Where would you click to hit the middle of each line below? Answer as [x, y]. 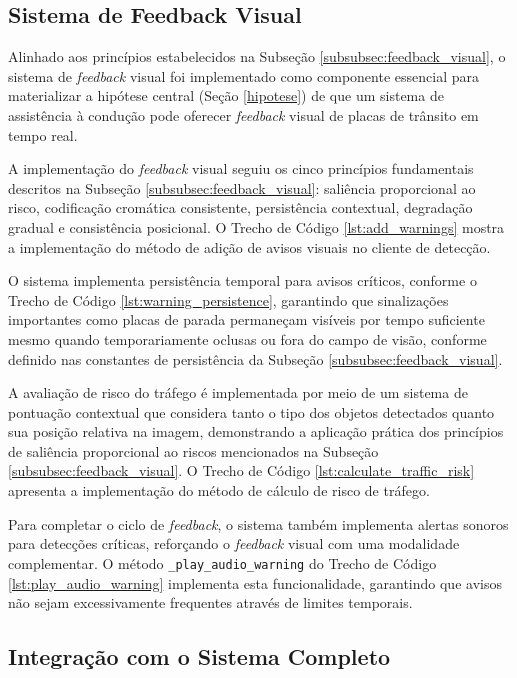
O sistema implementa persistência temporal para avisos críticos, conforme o [242, 280]
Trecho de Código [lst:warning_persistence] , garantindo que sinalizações [228, 299]
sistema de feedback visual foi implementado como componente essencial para [243, 75]
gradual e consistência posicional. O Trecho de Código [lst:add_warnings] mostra [256, 226]
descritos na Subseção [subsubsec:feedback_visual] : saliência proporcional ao [242, 187]
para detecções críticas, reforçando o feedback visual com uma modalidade [234, 543]
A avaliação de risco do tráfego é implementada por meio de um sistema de [238, 392]
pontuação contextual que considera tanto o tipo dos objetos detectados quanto [251, 411]
